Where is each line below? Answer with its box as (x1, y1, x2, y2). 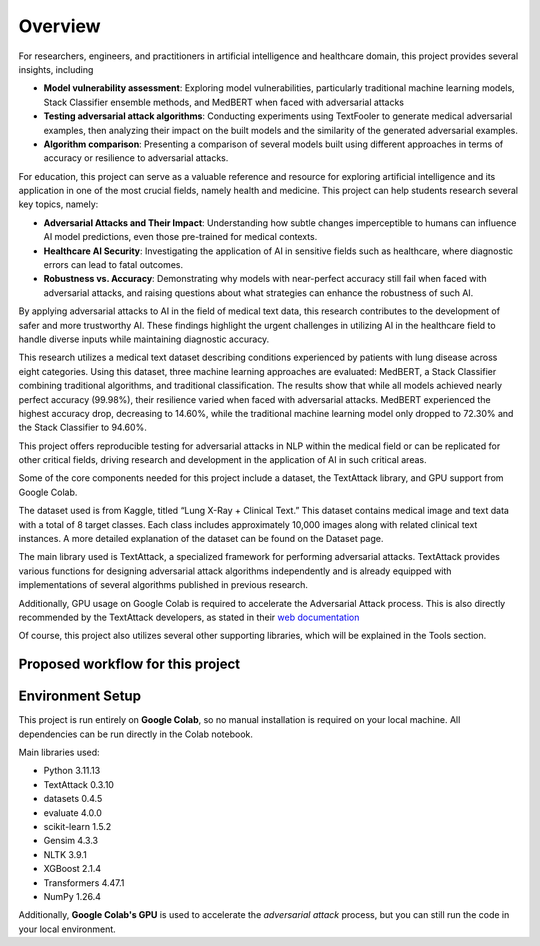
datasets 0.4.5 (43, 793, 103, 805)
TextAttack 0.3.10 (43, 778, 115, 790)
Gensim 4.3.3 (43, 835, 99, 847)
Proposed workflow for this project (18, 656, 241, 673)
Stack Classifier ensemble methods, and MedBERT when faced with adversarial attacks (43, 96, 405, 108)
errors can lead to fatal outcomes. (43, 259, 184, 271)
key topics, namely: (18, 198, 99, 210)
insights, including (18, 63, 94, 75)
